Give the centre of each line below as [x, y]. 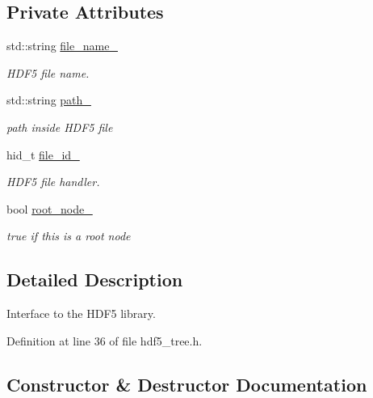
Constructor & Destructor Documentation [187, 384]
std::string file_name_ [62, 46]
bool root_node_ [50, 208]
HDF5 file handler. [53, 182]
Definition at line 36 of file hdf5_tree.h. [105, 340]
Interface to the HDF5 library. [81, 313]
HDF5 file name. [48, 72]
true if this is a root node [69, 236]
